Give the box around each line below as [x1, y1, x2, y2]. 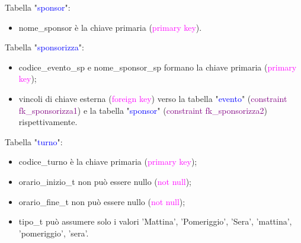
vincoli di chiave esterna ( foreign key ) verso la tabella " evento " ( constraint [18, 92, 287, 104]
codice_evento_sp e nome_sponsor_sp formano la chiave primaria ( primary [18, 60, 297, 73]
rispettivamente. [18, 116, 78, 128]
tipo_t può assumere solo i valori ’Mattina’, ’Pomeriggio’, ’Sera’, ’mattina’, [18, 215, 292, 228]
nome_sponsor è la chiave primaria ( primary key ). [18, 21, 202, 33]
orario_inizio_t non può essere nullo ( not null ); [18, 175, 192, 187]
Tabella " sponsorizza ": [5, 41, 84, 53]
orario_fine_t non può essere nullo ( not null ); [18, 195, 185, 207]
